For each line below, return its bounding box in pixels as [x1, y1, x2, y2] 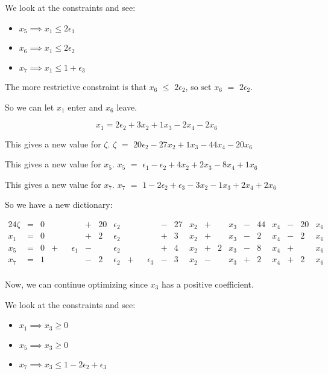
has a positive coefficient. [161, 277, 254, 290]
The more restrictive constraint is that [5, 80, 147, 92]
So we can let [5, 100, 54, 113]
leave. [116, 100, 137, 113]
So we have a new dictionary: [5, 198, 113, 211]
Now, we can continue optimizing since [5, 277, 148, 290]
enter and [68, 100, 103, 113]
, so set [185, 80, 212, 92]
